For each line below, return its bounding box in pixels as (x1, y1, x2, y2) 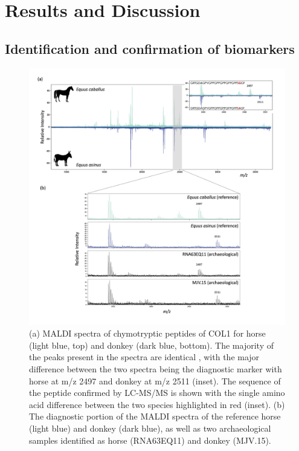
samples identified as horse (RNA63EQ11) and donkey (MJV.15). (29, 433, 271, 446)
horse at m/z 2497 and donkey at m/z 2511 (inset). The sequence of (29, 374, 281, 387)
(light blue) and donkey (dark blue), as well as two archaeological (29, 421, 271, 434)
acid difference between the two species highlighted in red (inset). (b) (29, 398, 285, 410)
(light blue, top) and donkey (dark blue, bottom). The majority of (29, 338, 274, 351)
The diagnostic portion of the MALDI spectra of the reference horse (29, 410, 281, 423)
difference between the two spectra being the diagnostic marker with (29, 362, 282, 375)
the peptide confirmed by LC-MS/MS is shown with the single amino (29, 386, 285, 399)
